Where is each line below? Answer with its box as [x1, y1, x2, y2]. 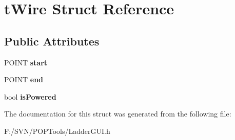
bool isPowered [4, 91, 56, 102]
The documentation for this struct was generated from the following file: [4, 108, 231, 119]
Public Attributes [4, 33, 100, 49]
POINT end [4, 74, 44, 85]
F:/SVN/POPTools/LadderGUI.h [4, 125, 110, 136]
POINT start [4, 57, 48, 67]
